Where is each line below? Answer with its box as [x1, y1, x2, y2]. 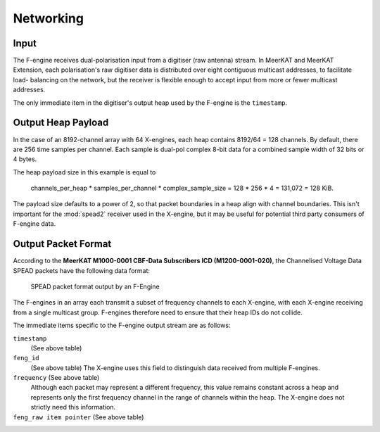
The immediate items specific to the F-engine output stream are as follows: [13, 321, 231, 330]
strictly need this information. [30, 403, 116, 412]
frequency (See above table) [13, 374, 100, 382]
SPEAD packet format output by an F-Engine [30, 282, 160, 291]
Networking [13, 11, 84, 26]
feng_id [13, 354, 40, 362]
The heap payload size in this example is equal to [13, 167, 156, 176]
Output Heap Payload [13, 117, 109, 129]
